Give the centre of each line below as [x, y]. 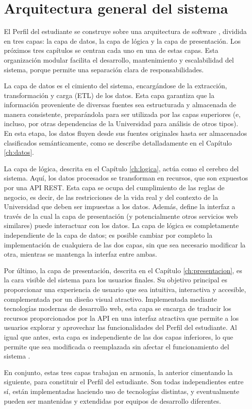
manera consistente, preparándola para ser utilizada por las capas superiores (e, [122, 114]
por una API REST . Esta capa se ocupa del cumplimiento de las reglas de [114, 188]
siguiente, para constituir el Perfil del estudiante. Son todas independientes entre [124, 382]
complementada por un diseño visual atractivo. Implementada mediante [110, 299]
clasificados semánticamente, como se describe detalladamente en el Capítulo [118, 142]
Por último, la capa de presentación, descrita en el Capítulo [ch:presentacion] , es [123, 270]
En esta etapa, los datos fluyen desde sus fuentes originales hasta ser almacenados [126, 133]
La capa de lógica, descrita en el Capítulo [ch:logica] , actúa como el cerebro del [121, 168]
